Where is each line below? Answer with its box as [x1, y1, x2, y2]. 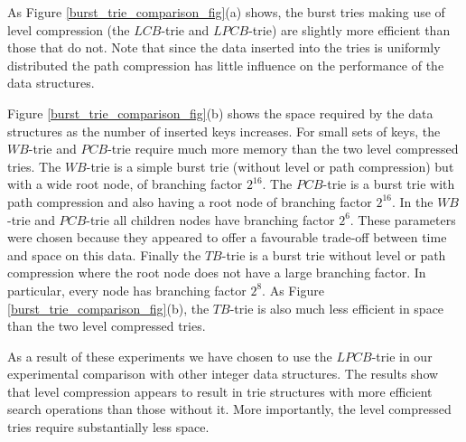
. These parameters [349, 210, 456, 229]
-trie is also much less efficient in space [229, 298, 444, 317]
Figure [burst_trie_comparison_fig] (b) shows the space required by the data [7, 103, 433, 122]
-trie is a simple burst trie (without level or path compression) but [86, 156, 454, 175]
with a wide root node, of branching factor [7, 174, 243, 193]
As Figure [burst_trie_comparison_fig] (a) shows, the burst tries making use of [7, 3, 445, 21]
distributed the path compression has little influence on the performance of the [7, 55, 444, 74]
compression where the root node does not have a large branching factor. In [7, 263, 426, 282]
